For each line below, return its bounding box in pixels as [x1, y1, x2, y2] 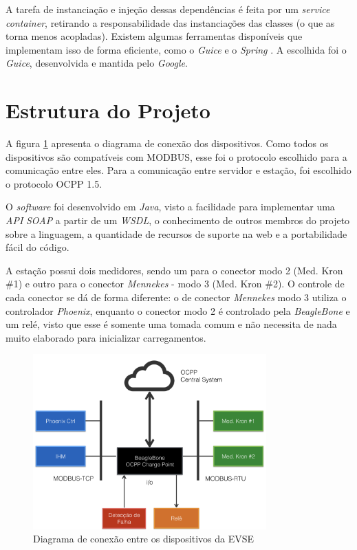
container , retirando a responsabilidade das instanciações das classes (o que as [6, 15, 335, 30]
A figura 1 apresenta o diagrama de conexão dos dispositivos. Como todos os [6, 136, 329, 151]
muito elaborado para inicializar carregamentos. [6, 330, 206, 344]
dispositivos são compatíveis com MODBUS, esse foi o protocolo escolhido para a [6, 149, 347, 164]
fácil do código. [6, 240, 69, 254]
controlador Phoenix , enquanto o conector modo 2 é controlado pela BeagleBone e [6, 303, 350, 318]
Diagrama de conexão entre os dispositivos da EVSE [33, 531, 255, 546]
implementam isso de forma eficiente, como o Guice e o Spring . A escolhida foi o [6, 42, 347, 56]
